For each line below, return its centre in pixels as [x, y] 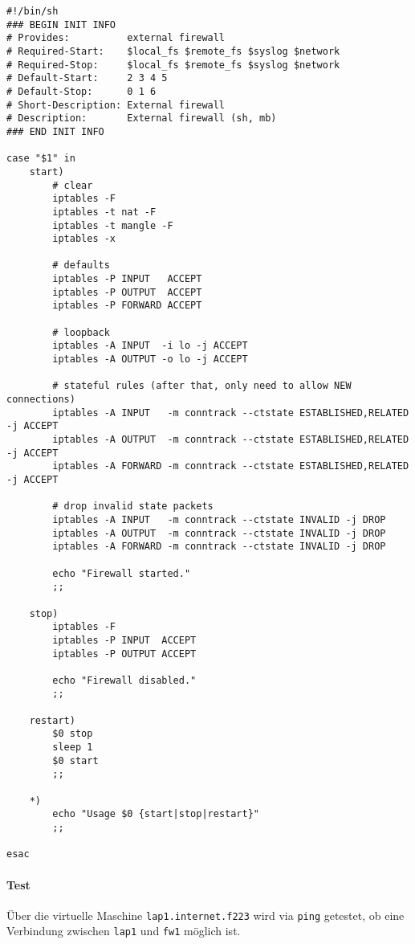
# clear [73, 185]
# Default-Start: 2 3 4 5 [87, 78]
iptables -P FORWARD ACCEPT [127, 306]
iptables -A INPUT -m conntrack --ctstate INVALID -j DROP [219, 519]
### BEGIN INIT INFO [61, 25]
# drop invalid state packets [133, 507]
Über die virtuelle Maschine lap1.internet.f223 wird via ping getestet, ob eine [205, 915]
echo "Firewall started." [122, 573]
